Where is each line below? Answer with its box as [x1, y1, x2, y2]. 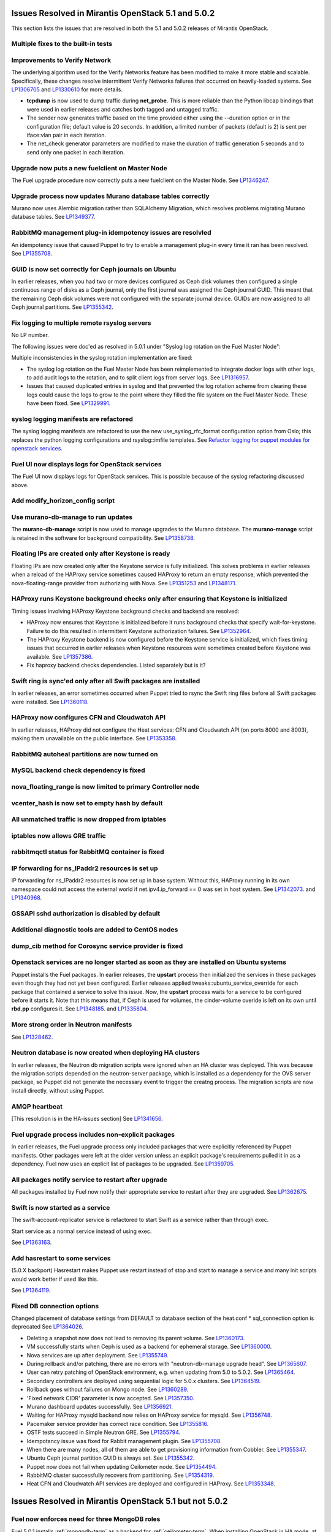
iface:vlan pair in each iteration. [26, 131, 107, 138]
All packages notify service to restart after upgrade [11, 1175, 168, 1184]
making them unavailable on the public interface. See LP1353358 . [11, 735, 177, 742]
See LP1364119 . [11, 1286, 51, 1294]
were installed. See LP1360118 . [11, 698, 89, 705]
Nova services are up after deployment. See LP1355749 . [26, 1351, 169, 1359]
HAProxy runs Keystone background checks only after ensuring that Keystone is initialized [11, 594, 287, 603]
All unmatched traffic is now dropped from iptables [11, 815, 167, 824]
